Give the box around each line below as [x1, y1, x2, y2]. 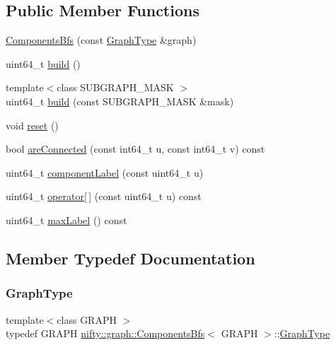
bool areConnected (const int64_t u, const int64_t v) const [6, 141, 265, 156]
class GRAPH [57, 312, 117, 327]
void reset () [6, 117, 59, 132]
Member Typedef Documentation [6, 247, 255, 269]
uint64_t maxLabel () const [6, 212, 127, 227]
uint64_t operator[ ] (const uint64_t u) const [6, 189, 202, 204]
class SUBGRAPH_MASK [57, 80, 174, 95]
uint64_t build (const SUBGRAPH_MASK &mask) [6, 93, 234, 108]
